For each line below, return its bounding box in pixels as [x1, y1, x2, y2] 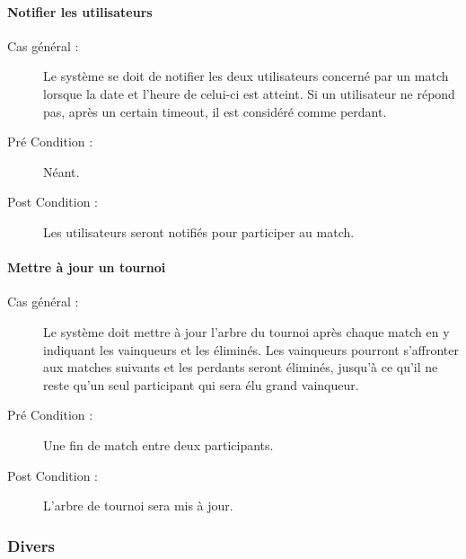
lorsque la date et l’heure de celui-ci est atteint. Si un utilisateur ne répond [43, 84, 455, 102]
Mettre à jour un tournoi [7, 258, 166, 277]
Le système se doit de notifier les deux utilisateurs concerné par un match [43, 67, 449, 85]
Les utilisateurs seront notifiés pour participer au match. [43, 222, 355, 241]
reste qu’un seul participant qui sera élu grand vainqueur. [43, 375, 359, 394]
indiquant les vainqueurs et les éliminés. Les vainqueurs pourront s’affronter [43, 340, 459, 359]
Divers [7, 534, 55, 556]
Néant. [43, 162, 80, 181]
